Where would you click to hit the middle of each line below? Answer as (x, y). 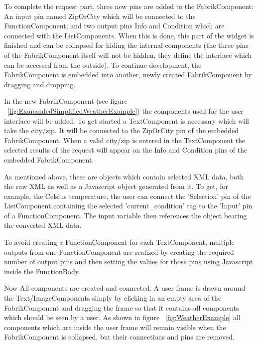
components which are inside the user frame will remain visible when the (115, 327)
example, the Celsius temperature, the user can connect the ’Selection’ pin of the (128, 196)
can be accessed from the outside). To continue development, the (103, 65)
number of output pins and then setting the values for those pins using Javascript (129, 261)
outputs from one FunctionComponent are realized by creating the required (119, 252)
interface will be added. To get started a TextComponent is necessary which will (127, 120)
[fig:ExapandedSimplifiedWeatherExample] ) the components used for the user (126, 110)
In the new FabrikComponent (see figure (66, 101)
